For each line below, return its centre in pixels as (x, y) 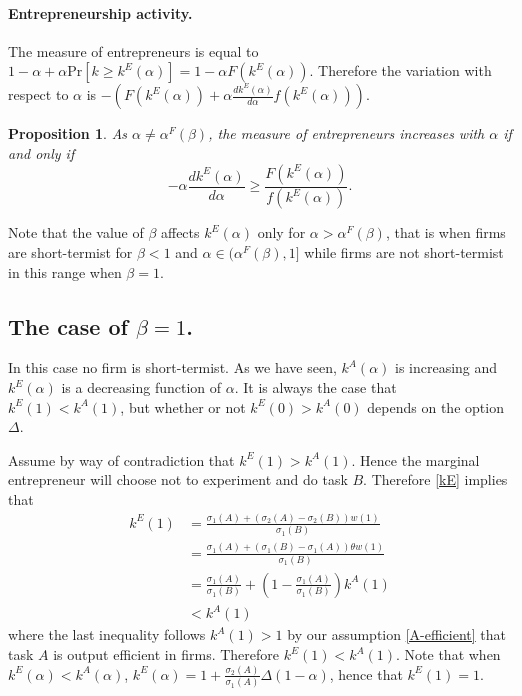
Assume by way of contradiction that (121, 459)
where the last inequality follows (107, 634)
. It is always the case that (315, 387)
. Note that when (448, 654)
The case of (68, 325)
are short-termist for (70, 252)
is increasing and (446, 367)
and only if (41, 152)
